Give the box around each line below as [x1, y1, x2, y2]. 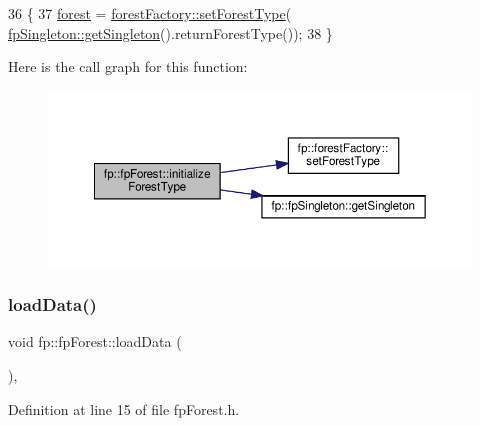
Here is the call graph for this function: [8, 56, 248, 77]
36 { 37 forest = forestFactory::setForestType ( [8, 3, 292, 23]
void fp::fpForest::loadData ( [8, 331, 182, 352]
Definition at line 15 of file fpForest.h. [8, 398, 240, 419]
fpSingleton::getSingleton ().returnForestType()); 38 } [8, 22, 333, 43]
